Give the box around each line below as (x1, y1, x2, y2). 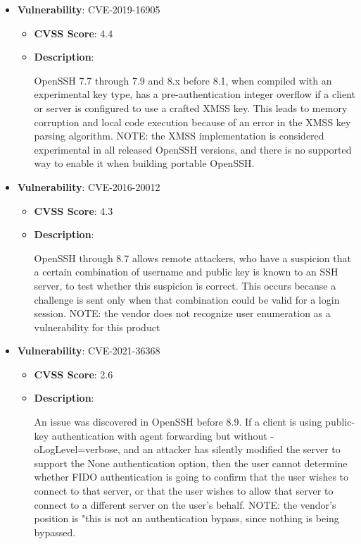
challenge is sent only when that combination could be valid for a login (34, 292, 340, 307)
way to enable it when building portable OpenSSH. (34, 156, 255, 171)
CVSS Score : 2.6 (34, 366, 113, 381)
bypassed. (34, 524, 76, 539)
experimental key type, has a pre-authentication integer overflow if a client (34, 87, 355, 101)
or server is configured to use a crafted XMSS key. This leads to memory (34, 100, 348, 115)
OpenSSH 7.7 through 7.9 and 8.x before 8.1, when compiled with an (34, 73, 332, 87)
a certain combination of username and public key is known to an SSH (34, 264, 338, 279)
